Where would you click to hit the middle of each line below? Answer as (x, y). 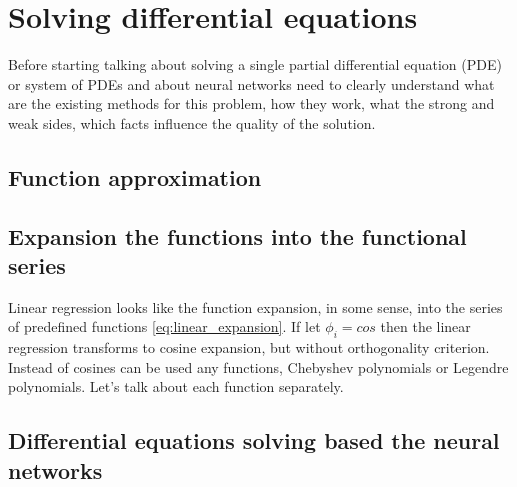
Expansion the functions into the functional (237, 235)
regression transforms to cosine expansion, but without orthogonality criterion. (249, 347)
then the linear (425, 326)
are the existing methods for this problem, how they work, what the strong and (251, 103)
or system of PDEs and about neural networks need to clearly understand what (251, 83)
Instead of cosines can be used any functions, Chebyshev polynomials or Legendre (258, 366)
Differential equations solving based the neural (254, 440)
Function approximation (135, 176)
